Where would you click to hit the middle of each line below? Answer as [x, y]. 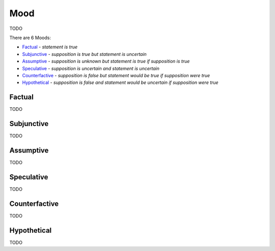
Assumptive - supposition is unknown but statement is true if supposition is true [106, 61]
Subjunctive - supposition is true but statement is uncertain [85, 54]
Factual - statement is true [50, 47]
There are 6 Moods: [30, 38]
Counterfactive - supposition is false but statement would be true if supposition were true [116, 75]
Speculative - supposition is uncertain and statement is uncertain [91, 68]
